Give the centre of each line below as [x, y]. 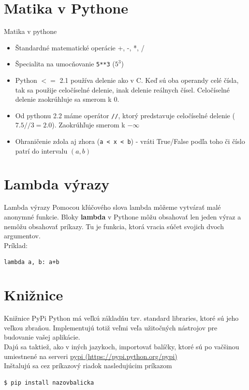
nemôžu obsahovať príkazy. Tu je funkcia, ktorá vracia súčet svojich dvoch [114, 226]
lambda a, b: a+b [32, 262]
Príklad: [16, 245]
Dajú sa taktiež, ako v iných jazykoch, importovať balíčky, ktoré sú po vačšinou [122, 346]
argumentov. [22, 236]
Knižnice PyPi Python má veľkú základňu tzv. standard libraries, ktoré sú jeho [121, 318]
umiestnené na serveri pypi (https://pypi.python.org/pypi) [91, 356]
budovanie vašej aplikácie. [42, 337]
